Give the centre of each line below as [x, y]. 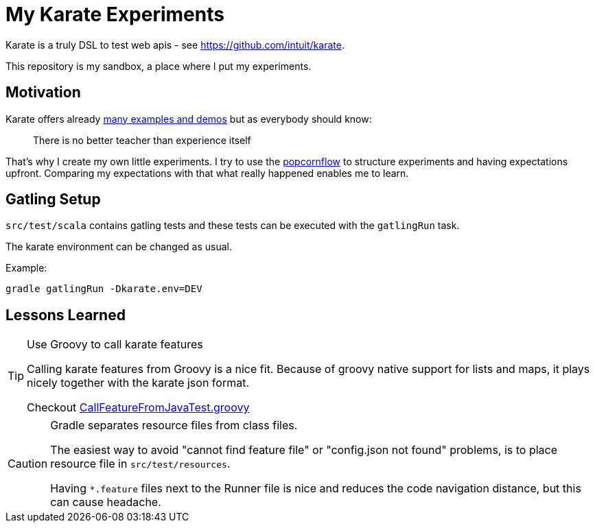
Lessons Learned [66, 315]
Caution [28, 464]
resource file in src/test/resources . [140, 464]
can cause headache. [106, 502]
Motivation [43, 93]
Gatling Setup [53, 200]
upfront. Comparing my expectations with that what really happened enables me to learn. [207, 173]
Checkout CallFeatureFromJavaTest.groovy [138, 408]
